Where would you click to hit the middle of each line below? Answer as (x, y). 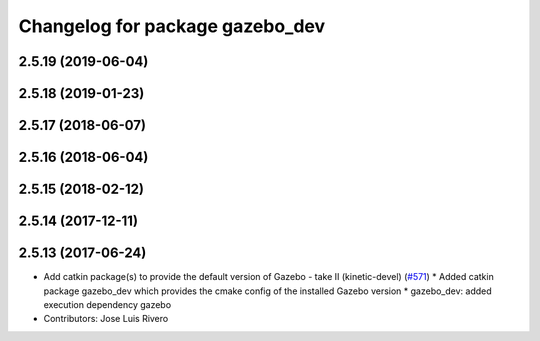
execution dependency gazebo (107, 304)
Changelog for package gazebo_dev (172, 26)
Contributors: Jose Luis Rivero (106, 319)
